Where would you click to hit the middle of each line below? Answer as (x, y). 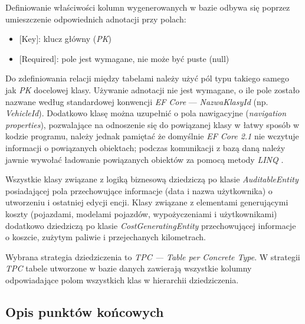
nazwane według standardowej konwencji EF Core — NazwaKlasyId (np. (137, 101)
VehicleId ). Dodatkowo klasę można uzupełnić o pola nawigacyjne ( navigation (146, 113)
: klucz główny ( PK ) (75, 39)
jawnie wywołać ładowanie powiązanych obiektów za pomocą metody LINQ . (145, 159)
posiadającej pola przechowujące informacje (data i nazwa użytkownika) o (139, 190)
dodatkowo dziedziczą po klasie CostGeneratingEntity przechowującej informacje (151, 225)
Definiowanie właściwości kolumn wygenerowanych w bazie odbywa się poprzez (148, 7)
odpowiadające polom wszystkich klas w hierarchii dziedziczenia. (122, 279)
